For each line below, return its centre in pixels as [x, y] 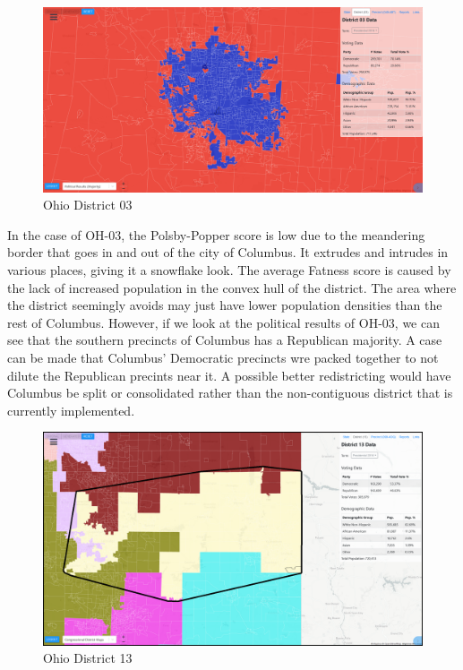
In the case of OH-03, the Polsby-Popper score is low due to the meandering [216, 234]
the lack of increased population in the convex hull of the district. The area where [232, 287]
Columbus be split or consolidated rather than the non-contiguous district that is [230, 393]
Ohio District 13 [88, 658]
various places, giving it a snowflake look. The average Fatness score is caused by [229, 269]
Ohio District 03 [88, 205]
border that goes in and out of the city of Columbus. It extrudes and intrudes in [228, 252]
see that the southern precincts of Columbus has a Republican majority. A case [225, 340]
